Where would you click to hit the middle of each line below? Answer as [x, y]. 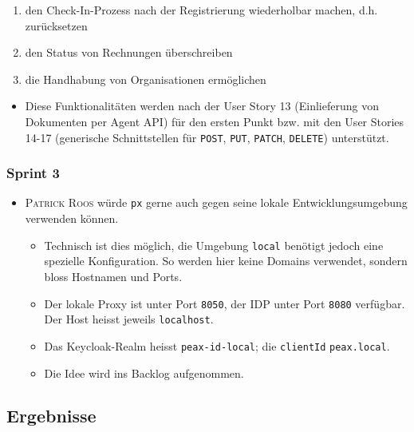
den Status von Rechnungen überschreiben [129, 52]
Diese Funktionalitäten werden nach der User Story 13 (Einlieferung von [202, 106]
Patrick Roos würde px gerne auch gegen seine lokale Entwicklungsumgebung [216, 202]
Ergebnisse [51, 416]
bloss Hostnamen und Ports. [113, 276]
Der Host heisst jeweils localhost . [129, 319]
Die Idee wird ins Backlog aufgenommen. [144, 373]
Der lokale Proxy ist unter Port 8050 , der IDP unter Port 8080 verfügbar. [225, 303]
